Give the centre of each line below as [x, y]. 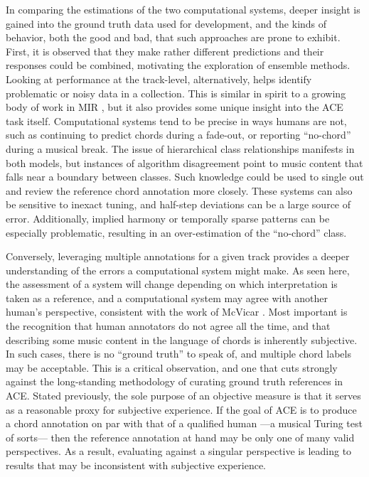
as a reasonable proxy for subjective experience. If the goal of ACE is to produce [181, 409]
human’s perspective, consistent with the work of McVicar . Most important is [177, 312]
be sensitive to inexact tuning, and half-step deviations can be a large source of [178, 204]
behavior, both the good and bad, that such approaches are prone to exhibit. [173, 37]
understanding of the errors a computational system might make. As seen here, [178, 270]
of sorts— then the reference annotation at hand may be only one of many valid [180, 437]
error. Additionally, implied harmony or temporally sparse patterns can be [168, 218]
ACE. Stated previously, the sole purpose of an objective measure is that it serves [183, 396]
